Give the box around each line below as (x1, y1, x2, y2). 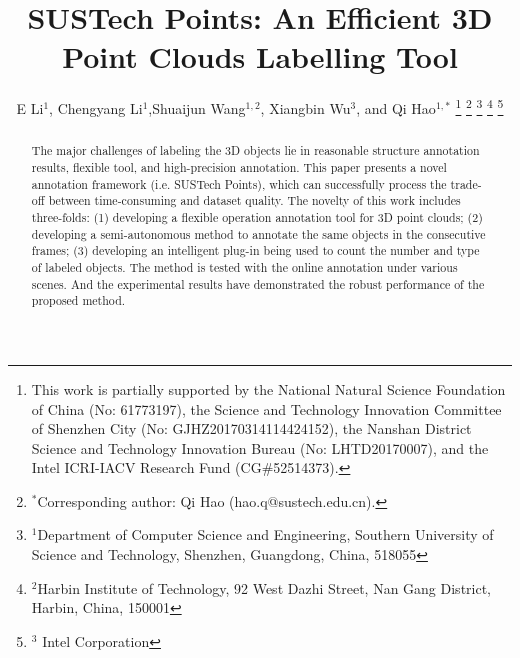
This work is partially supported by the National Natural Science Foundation (31, 378, 506, 399)
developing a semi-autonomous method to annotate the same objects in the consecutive (31, 225, 486, 242)
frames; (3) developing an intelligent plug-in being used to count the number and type (31, 242, 480, 259)
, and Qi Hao (356, 97, 436, 118)
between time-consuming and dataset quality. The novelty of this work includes (48, 192, 461, 209)
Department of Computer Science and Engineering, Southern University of (37, 524, 494, 545)
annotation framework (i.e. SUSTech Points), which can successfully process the (31, 175, 447, 192)
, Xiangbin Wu (260, 97, 351, 118)
